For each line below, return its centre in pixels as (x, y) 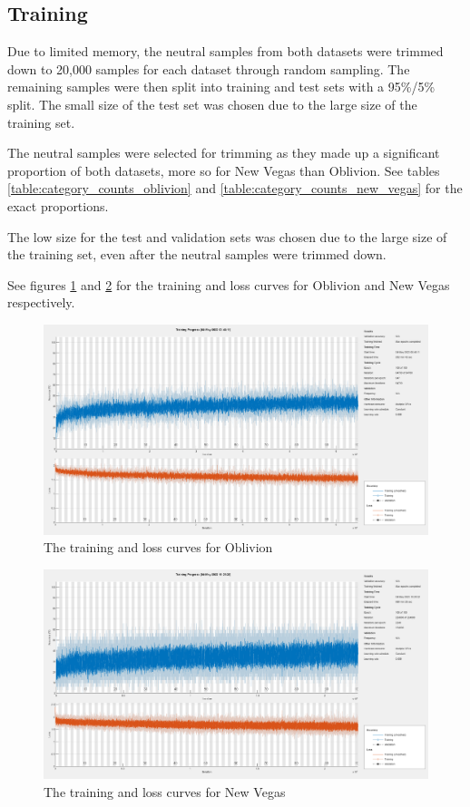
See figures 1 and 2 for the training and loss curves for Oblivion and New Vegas (229, 284)
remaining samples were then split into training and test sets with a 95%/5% (221, 87)
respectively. (41, 302)
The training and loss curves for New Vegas (165, 792)
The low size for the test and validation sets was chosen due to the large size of (227, 236)
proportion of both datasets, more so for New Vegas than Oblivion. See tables (224, 170)
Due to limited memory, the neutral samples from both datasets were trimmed (225, 51)
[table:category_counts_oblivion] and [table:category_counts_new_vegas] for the (235, 188)
